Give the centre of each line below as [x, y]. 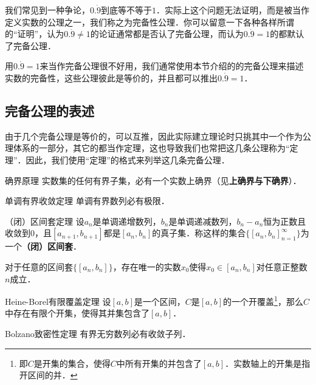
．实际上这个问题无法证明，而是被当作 [232, 10]
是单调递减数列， [203, 221]
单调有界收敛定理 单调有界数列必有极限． [87, 201]
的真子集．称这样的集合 [199, 233]
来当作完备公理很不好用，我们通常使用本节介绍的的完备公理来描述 [172, 66]
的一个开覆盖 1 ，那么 [263, 300]
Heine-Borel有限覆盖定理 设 [58, 301]
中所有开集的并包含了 [159, 363]
